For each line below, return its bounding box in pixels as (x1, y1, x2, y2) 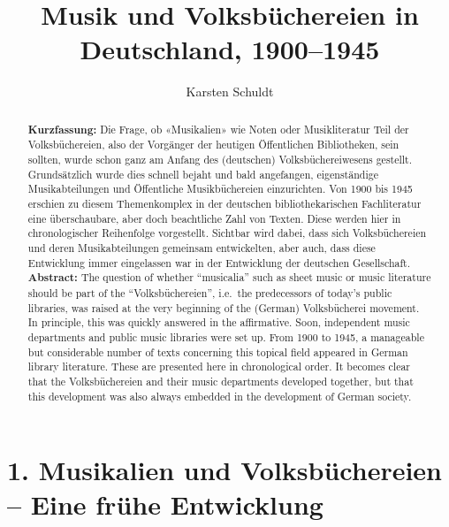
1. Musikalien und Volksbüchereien (7, 452, 442, 488)
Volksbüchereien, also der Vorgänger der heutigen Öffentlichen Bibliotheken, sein (27, 137, 400, 152)
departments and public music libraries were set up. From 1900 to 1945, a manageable (27, 329, 424, 344)
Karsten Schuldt (186, 82, 274, 101)
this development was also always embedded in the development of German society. (27, 388, 412, 403)
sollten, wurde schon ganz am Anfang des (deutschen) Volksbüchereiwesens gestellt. (27, 152, 413, 167)
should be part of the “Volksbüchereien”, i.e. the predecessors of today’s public (27, 285, 392, 300)
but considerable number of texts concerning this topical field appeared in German (27, 344, 408, 359)
